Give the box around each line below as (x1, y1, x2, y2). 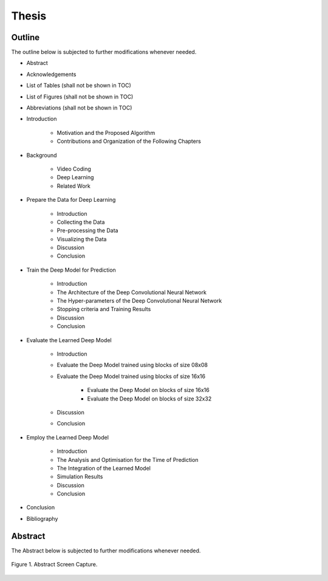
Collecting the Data (56, 218, 105, 225)
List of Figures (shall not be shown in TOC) (26, 93, 134, 100)
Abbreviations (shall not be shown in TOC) (26, 104, 132, 112)
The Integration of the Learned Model (56, 464, 151, 472)
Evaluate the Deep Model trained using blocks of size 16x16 (56, 373, 206, 380)
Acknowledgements (26, 70, 77, 78)
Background (26, 151, 57, 159)
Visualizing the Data (56, 235, 107, 242)
